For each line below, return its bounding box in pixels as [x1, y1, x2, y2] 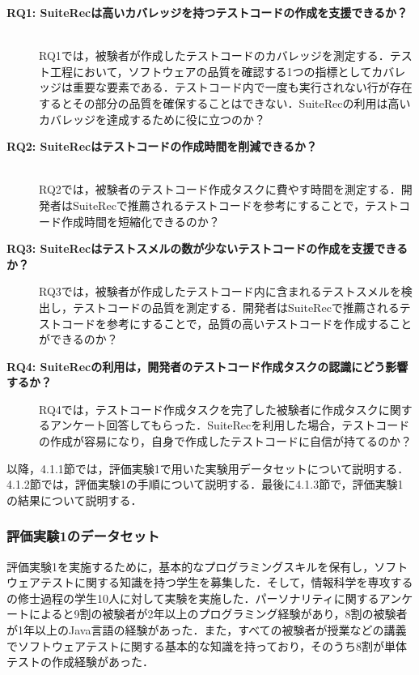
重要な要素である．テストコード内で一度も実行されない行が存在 [72, 79, 413, 96]
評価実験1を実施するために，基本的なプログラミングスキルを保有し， [6, 558, 375, 575]
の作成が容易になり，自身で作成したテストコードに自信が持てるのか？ [39, 433, 413, 450]
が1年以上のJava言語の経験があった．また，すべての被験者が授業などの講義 [6, 622, 407, 639]
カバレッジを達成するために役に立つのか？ [39, 110, 265, 127]
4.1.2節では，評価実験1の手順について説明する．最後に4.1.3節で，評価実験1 [6, 476, 404, 493]
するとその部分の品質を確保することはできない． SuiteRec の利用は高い [39, 94, 411, 111]
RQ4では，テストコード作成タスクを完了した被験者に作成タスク [39, 400, 379, 417]
